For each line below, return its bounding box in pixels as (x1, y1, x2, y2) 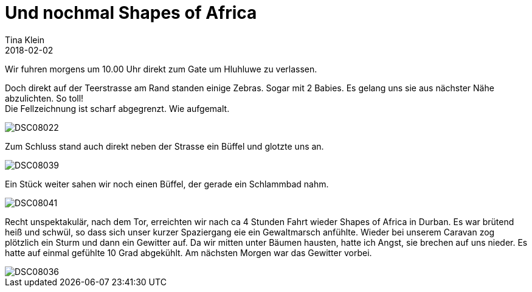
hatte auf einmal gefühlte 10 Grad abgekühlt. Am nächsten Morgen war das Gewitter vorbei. (5, 247, 372, 258)
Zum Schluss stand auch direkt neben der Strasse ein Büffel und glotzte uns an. (5, 141, 324, 151)
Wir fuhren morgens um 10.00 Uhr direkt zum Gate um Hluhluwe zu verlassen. (5, 63, 317, 74)
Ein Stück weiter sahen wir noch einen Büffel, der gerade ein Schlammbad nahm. (5, 178, 329, 189)
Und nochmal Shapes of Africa (5, 2, 257, 23)
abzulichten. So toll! (5, 92, 84, 103)
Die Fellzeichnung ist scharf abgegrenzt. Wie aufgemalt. (5, 103, 230, 114)
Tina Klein (5, 34, 45, 45)
